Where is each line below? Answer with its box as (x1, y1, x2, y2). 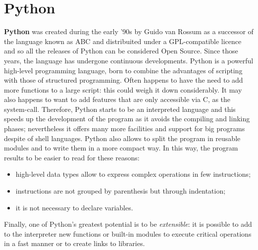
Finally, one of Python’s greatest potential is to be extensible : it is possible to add (4, 219, 252, 229)
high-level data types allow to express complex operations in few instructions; (15, 169, 251, 179)
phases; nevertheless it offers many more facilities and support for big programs (4, 123, 245, 134)
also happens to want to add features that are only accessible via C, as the (4, 94, 231, 104)
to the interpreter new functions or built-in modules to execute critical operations (4, 228, 252, 239)
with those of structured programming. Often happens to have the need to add (4, 75, 243, 85)
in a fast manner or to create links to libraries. (4, 238, 145, 249)
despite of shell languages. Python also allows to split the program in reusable (4, 133, 241, 143)
